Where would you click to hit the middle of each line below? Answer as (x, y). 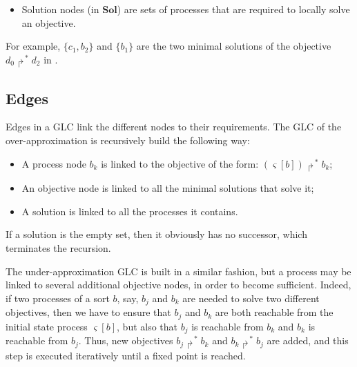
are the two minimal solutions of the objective (234, 46)
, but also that (147, 326)
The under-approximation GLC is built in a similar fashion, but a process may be (178, 271)
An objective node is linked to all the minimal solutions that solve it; (168, 188)
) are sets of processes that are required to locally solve (233, 9)
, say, (128, 298)
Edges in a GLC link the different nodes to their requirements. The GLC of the (174, 127)
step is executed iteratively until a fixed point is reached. (126, 355)
